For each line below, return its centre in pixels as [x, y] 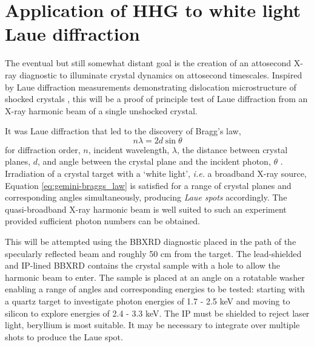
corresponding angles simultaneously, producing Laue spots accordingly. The [146, 197]
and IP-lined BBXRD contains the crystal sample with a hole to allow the [142, 265]
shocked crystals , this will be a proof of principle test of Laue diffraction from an [156, 99]
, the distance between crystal [232, 149]
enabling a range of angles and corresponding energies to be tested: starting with [155, 289]
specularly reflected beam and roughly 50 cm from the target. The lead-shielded [153, 253]
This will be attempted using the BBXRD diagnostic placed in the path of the [151, 242]
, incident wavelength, [129, 149]
